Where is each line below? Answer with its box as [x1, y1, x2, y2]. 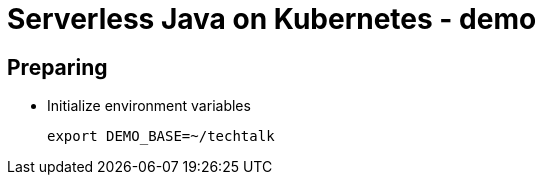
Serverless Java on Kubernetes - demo [7, 2, 537, 36]
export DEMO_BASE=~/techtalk [47, 128, 275, 145]
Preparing [7, 54, 108, 80]
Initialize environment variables [47, 97, 251, 115]
